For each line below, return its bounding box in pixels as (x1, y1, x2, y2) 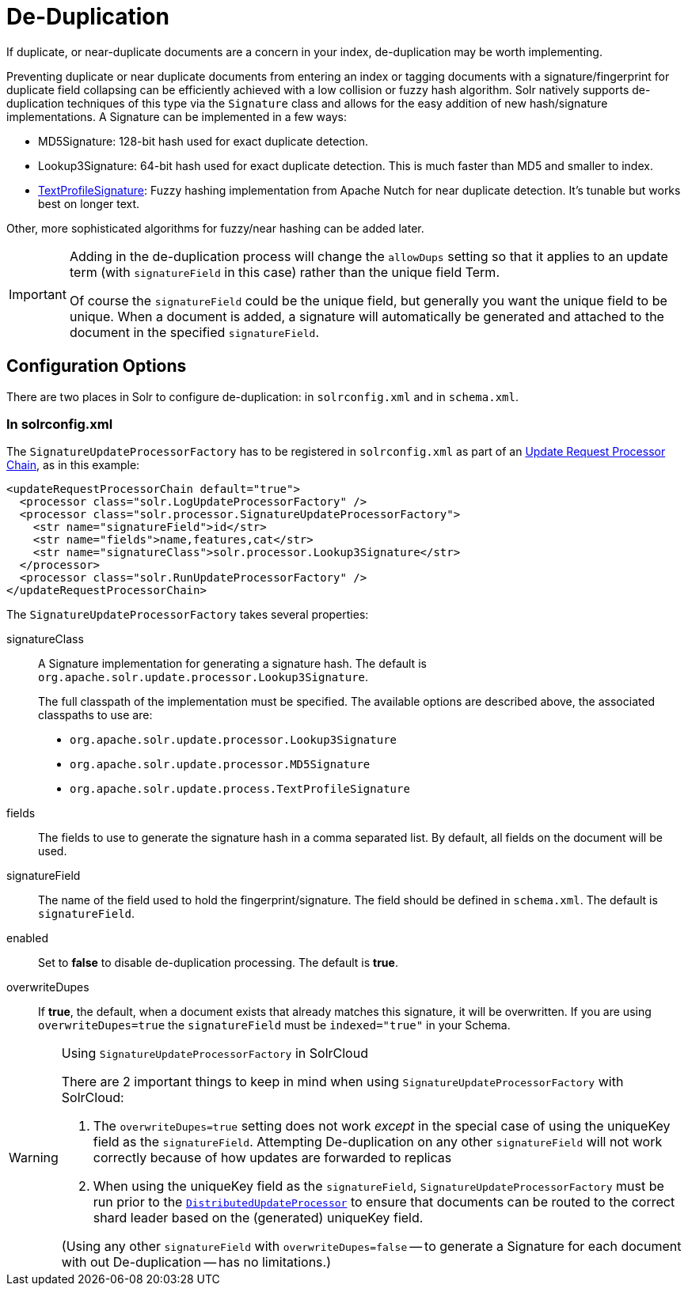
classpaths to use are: (38, 708, 153, 722)
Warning (9, 1150, 59, 1166)
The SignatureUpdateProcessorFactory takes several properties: (6, 608, 369, 622)
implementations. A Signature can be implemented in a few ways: (6, 109, 348, 123)
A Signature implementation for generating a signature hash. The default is (38, 657, 427, 671)
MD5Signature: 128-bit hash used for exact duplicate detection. (38, 134, 369, 148)
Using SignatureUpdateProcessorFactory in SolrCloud (61, 1045, 368, 1062)
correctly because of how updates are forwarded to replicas (93, 1150, 452, 1166)
